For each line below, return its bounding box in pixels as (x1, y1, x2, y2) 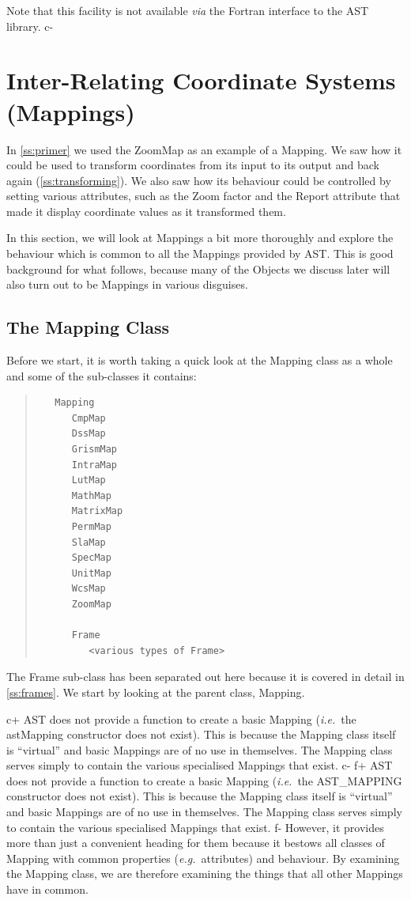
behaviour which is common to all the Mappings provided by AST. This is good (6, 245, 394, 262)
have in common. (6, 881, 89, 898)
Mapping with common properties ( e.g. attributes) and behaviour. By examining (6, 849, 400, 866)
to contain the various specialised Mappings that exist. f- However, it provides (6, 819, 384, 835)
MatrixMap (71, 505, 123, 517)
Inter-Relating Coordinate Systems (6, 64, 396, 96)
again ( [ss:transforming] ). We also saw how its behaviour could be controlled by (6, 172, 391, 188)
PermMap (71, 520, 111, 532)
